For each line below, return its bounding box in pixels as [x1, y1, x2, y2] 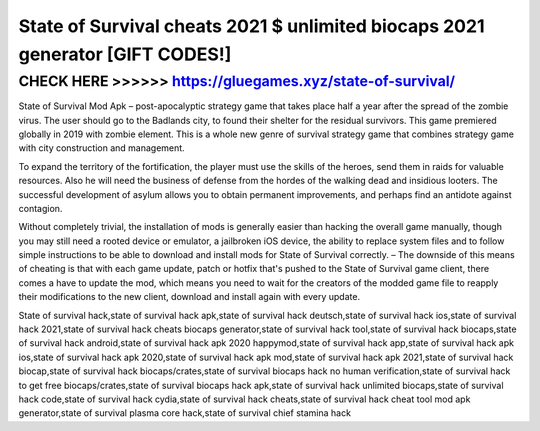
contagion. [18, 202, 63, 214]
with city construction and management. [18, 142, 185, 154]
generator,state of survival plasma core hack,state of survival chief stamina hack [18, 407, 352, 419]
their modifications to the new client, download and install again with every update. [18, 291, 360, 303]
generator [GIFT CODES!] [18, 43, 232, 65]
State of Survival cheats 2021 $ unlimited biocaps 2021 [18, 15, 485, 37]
